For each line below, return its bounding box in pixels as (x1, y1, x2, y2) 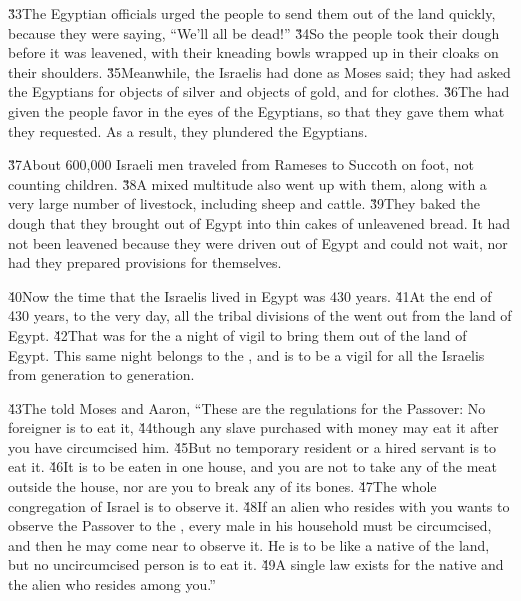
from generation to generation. (8, 364, 195, 385)
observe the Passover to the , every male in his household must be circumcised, (8, 515, 492, 536)
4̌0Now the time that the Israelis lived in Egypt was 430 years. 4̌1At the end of (8, 285, 492, 306)
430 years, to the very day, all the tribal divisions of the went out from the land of (8, 305, 512, 326)
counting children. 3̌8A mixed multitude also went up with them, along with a (8, 173, 487, 194)
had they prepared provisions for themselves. (8, 252, 282, 273)
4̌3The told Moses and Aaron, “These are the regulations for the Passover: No (8, 397, 486, 418)
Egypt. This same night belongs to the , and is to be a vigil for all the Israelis (8, 344, 485, 365)
